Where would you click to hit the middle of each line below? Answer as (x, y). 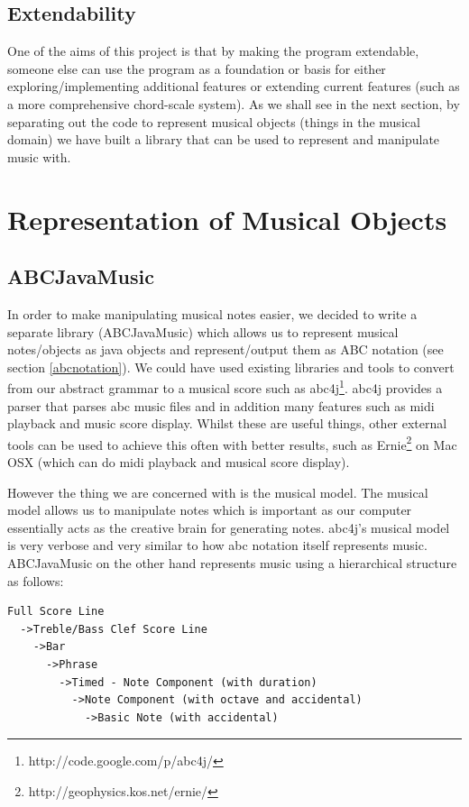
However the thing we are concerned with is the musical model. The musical (218, 492)
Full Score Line (56, 612)
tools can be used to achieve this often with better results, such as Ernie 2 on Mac (232, 443)
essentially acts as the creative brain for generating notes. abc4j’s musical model (229, 527)
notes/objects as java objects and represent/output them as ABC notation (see (225, 349)
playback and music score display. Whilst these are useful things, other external (227, 423)
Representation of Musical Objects (227, 219)
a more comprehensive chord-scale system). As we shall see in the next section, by (234, 103)
